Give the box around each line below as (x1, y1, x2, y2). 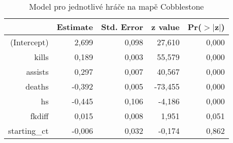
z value (151, 21, 180, 33)
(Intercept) (10, 36, 49, 48)
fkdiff (30, 110, 49, 122)
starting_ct (8, 125, 49, 136)
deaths (25, 80, 49, 92)
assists (26, 66, 49, 77)
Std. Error (101, 21, 144, 33)
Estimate (56, 21, 93, 33)
